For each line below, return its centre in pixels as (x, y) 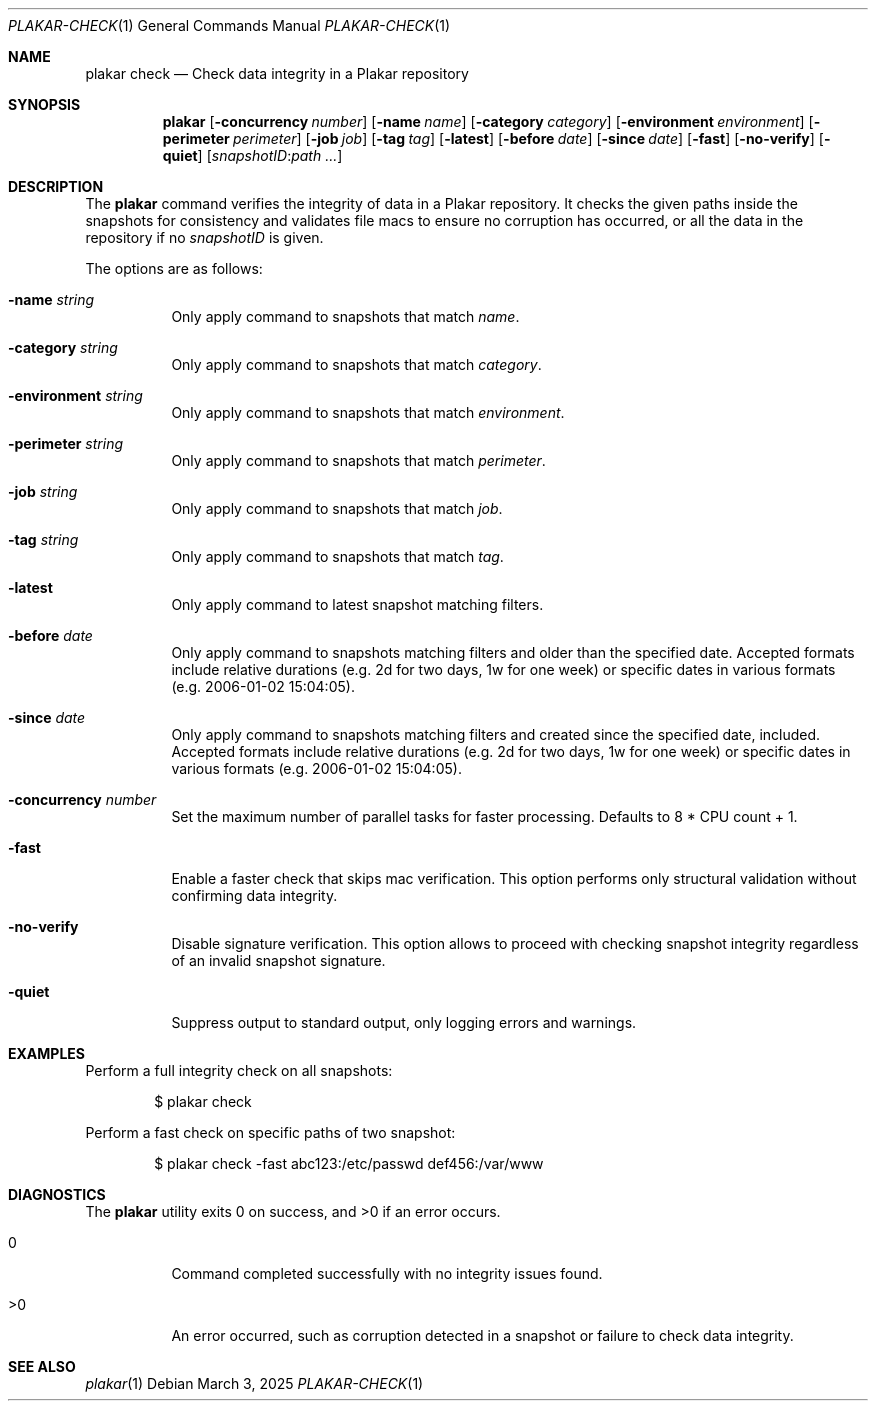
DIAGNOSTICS (57, 1194)
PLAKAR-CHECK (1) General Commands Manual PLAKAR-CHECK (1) (229, 25)
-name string (51, 299)
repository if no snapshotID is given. (204, 237)
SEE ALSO (42, 1366)
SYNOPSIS (44, 104)
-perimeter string (66, 443)
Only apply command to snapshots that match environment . (368, 412)
